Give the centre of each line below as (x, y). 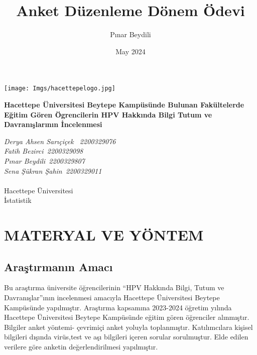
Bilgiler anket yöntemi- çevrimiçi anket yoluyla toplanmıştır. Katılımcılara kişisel (128, 327)
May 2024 (131, 51)
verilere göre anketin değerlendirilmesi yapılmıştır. (81, 347)
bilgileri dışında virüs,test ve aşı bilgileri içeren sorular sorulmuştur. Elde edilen (126, 337)
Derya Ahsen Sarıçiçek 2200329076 (60, 141)
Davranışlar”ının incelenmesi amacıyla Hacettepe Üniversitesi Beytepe (112, 298)
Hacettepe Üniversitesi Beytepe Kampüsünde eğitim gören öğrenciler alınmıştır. (127, 317)
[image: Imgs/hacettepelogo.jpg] (60, 89)
